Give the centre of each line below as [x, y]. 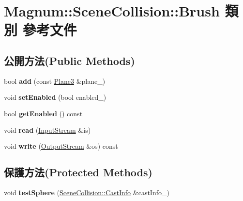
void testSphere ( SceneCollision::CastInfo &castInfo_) [87, 192]
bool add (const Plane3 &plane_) [55, 81]
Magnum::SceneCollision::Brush [112, 11]
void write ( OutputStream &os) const [61, 146]
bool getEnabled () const [43, 113]
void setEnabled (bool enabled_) [55, 97]
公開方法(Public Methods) [69, 60]
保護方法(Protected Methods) [78, 172]
